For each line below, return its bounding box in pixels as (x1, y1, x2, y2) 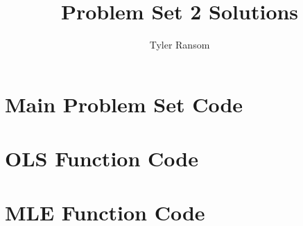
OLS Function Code (5, 144, 198, 173)
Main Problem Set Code (5, 89, 243, 118)
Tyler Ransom (149, 37, 210, 52)
